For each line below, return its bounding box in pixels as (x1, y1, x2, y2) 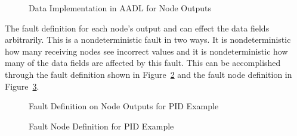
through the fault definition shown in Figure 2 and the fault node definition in (5, 68, 292, 80)
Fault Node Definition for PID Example (29, 119, 174, 132)
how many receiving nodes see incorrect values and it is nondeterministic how (5, 45, 288, 57)
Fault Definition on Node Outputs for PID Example (29, 100, 219, 112)
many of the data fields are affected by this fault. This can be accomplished (5, 56, 281, 69)
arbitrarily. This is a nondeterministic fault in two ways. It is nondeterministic (5, 33, 291, 46)
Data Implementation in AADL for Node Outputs (29, 2, 211, 14)
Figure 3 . (5, 80, 39, 92)
